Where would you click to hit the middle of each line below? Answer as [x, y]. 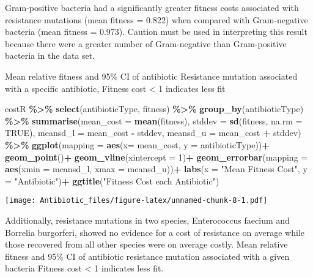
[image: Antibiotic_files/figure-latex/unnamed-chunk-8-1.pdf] [136, 201]
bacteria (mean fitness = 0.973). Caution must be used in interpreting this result [156, 32]
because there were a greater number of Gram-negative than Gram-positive [146, 43]
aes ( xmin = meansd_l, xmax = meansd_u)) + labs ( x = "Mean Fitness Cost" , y [156, 169]
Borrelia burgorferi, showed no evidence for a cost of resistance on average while [155, 232]
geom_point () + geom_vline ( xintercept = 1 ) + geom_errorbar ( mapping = [156, 157]
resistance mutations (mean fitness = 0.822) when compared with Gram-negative [156, 19]
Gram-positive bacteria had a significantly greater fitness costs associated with [152, 7]
